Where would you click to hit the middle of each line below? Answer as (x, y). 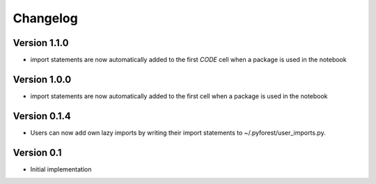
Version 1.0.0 (42, 79)
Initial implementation (61, 169)
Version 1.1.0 (41, 43)
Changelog (45, 18)
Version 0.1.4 (42, 116)
